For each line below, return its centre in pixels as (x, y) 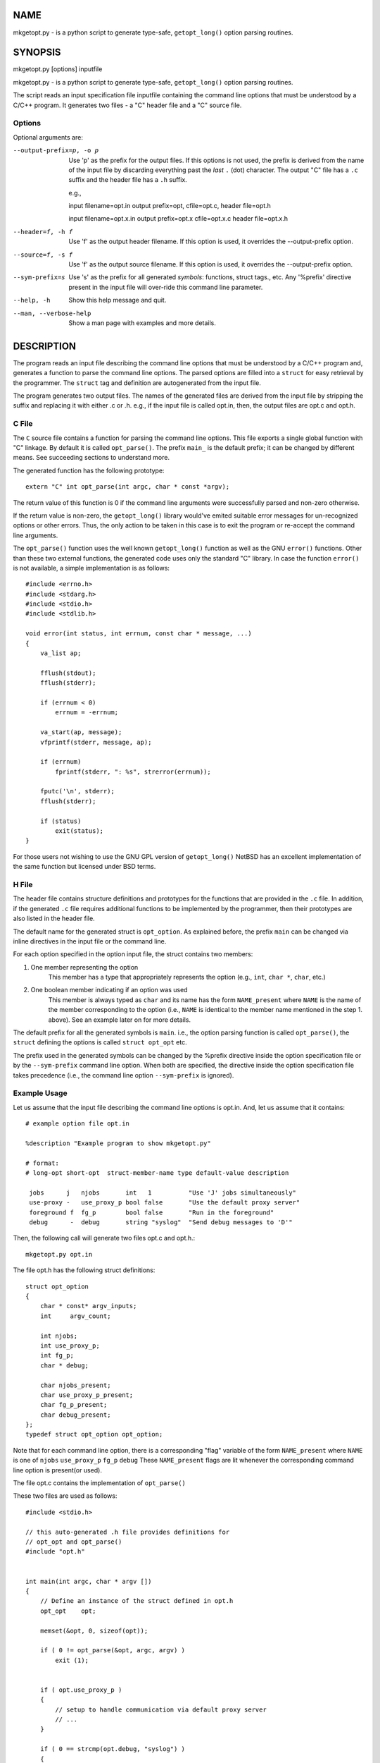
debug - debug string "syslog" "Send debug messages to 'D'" (161, 1222)
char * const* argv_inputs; (88, 1306)
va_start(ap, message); (81, 732)
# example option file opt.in (78, 1124)
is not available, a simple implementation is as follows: (91, 568)
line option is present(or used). (57, 1470)
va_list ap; (61, 653)
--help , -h (32, 300)
